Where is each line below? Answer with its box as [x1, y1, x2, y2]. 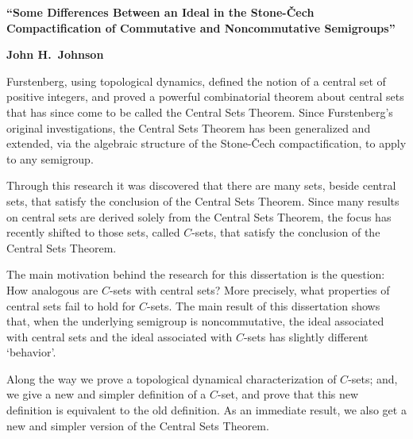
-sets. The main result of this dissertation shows [147, 297, 380, 314]
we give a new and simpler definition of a [6, 386, 206, 402]
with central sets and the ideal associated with [6, 328, 233, 345]
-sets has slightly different [243, 328, 369, 345]
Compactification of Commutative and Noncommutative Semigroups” [6, 19, 396, 36]
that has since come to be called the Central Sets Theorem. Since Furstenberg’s [6, 103, 393, 120]
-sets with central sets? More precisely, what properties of [109, 281, 390, 298]
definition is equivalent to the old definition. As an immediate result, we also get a [6, 402, 407, 418]
